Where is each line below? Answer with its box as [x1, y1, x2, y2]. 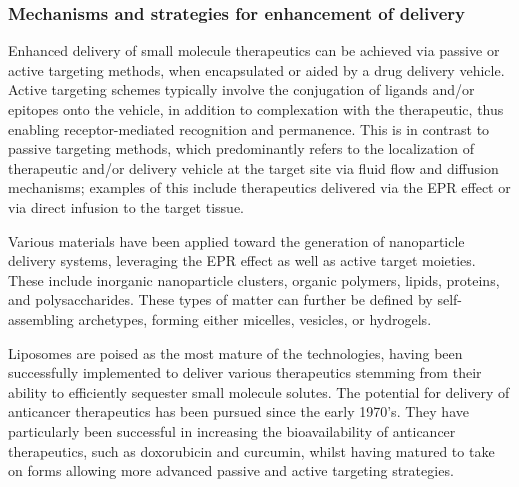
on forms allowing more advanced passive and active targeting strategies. [8, 460, 454, 481]
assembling [8, 308, 74, 329]
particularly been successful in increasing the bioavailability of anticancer [8, 420, 456, 441]
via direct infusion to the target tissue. [8, 196, 244, 217]
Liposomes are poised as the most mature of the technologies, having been [8, 342, 463, 363]
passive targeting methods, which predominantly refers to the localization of [8, 138, 474, 159]
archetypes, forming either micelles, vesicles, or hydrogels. [78, 308, 432, 329]
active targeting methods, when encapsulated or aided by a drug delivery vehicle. [8, 59, 505, 80]
